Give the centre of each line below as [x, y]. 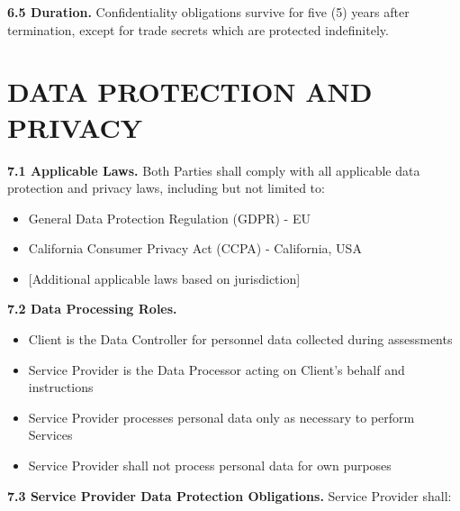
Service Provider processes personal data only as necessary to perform [221, 417]
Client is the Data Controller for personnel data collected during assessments [240, 339]
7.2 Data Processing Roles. [92, 309]
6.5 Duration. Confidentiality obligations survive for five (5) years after [208, 12]
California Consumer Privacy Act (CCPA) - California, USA [195, 248]
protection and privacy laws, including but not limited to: [166, 188]
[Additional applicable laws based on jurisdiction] [164, 278]
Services [50, 435]
